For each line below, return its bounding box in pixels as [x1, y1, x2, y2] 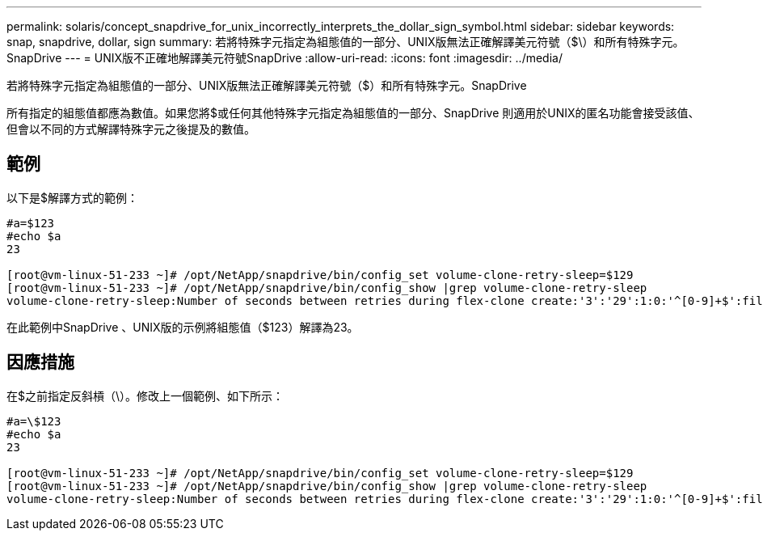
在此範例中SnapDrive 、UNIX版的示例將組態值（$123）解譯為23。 [6, 319, 359, 334]
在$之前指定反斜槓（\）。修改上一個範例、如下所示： [6, 388, 285, 403]
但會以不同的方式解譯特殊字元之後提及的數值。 [6, 122, 255, 136]
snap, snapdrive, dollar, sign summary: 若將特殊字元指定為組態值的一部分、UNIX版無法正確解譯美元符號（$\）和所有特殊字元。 [6, 35, 685, 49]
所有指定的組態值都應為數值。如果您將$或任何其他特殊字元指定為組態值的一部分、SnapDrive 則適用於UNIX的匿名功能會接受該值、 [6, 106, 700, 120]
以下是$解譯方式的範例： [6, 190, 138, 205]
